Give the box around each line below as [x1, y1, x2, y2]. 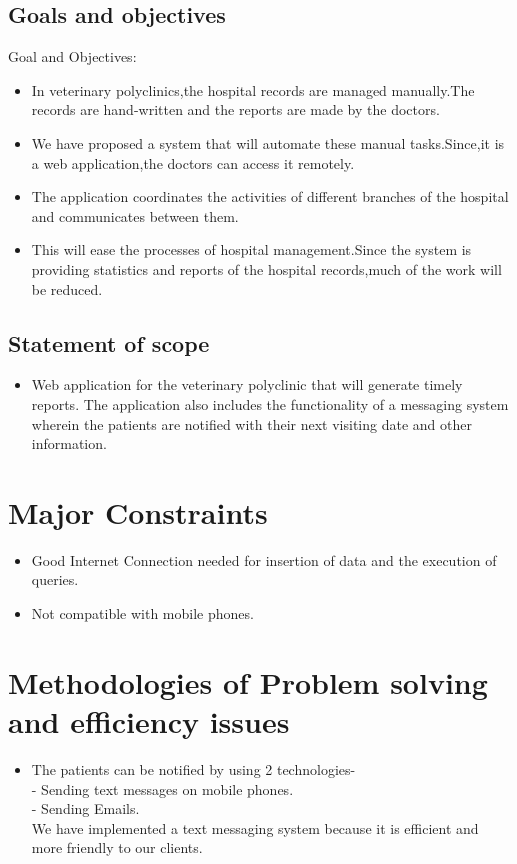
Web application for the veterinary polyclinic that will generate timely [31, 374, 463, 395]
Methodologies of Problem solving [8, 661, 488, 702]
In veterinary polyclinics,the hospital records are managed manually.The [31, 79, 475, 100]
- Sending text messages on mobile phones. [31, 778, 294, 799]
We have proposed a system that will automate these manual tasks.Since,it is [31, 132, 505, 153]
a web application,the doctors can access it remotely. [31, 152, 355, 173]
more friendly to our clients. [31, 837, 203, 858]
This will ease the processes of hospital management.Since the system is [31, 239, 472, 260]
